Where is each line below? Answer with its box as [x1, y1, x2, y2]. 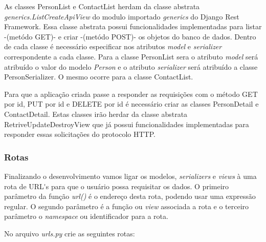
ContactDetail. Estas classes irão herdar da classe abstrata [4, 108, 188, 119]
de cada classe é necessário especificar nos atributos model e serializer [4, 41, 222, 52]
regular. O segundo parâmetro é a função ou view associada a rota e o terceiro [4, 200, 249, 211]
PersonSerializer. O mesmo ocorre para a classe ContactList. [4, 71, 193, 82]
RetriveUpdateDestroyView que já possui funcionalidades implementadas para [4, 118, 249, 129]
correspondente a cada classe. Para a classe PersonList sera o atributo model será [4, 51, 258, 62]
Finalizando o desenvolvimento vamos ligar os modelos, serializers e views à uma [4, 170, 257, 181]
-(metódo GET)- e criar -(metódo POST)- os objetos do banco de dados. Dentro [4, 31, 256, 42]
